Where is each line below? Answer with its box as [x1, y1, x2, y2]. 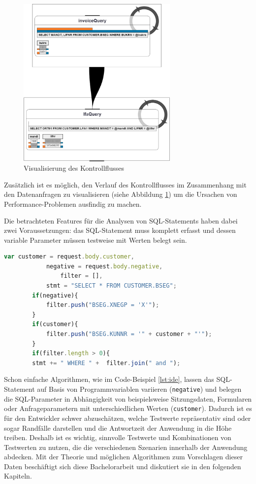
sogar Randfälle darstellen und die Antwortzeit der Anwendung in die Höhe [4, 422, 232, 433]
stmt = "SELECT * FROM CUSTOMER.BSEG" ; [46, 282, 177, 290]
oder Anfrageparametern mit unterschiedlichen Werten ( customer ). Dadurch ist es [4, 403, 252, 413]
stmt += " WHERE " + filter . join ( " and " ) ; [32, 359, 181, 367]
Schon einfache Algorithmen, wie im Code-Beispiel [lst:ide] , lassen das [4, 374, 214, 384]
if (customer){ [32, 321, 78, 328]
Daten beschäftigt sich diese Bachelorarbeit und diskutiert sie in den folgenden [4, 461, 241, 471]
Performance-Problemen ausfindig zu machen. [4, 198, 142, 209]
